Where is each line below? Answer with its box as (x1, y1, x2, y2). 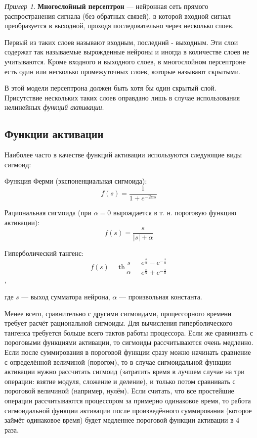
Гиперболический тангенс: (4, 248, 84, 258)
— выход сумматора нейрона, (21, 292, 110, 301)
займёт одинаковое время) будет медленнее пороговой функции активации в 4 (4, 415, 240, 425)
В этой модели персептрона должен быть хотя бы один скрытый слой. (4, 83, 216, 93)
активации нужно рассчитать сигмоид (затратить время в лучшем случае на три (4, 366, 245, 377)
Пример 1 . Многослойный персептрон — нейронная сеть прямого (4, 1, 209, 11)
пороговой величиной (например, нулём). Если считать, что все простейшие (4, 386, 234, 396)
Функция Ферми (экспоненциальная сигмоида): (4, 176, 147, 186)
